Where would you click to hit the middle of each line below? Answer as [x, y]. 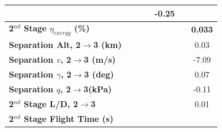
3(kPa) [97, 88]
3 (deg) [99, 74]
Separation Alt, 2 [45, 45]
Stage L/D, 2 [51, 103]
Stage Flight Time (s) [68, 118]
